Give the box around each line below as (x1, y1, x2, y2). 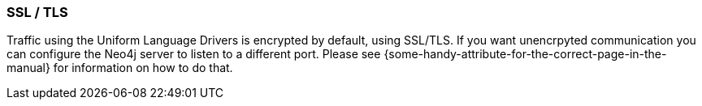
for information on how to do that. (53, 61, 233, 75)
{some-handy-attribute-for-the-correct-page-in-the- (383, 47, 667, 61)
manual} (6, 61, 50, 75)
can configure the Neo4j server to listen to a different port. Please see (6, 47, 381, 61)
